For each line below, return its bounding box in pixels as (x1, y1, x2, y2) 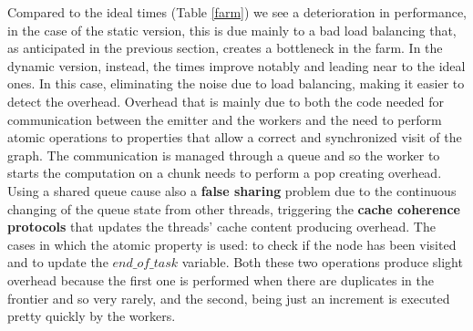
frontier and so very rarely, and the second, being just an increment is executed (7, 288, 450, 307)
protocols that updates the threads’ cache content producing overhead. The (7, 217, 436, 236)
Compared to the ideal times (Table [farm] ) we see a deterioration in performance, (7, 3, 467, 21)
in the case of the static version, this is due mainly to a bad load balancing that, (7, 20, 457, 39)
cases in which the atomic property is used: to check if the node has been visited (7, 234, 457, 253)
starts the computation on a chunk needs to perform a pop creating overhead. (7, 163, 442, 182)
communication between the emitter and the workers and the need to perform (7, 109, 442, 129)
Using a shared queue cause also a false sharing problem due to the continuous (7, 181, 457, 200)
